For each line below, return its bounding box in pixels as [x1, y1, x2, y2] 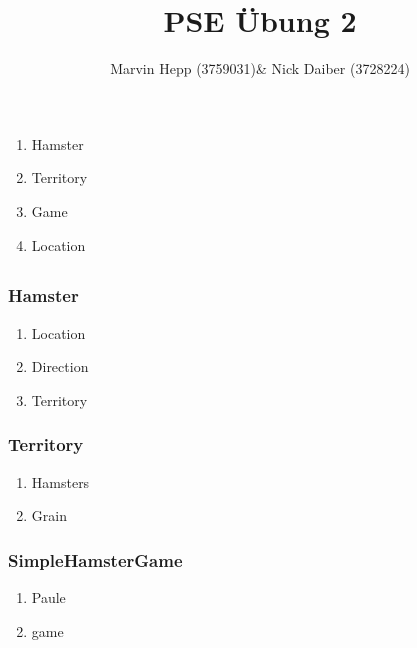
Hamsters [31, 471, 90, 492]
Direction [31, 356, 89, 377]
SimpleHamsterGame [8, 547, 183, 572]
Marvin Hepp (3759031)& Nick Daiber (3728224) [110, 58, 410, 79]
